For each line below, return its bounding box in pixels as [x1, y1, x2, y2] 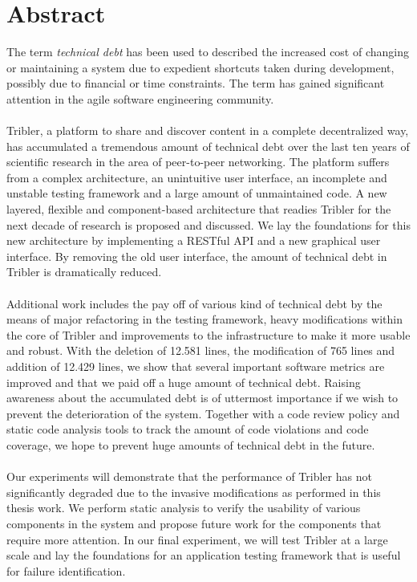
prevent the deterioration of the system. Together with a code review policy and [6, 405, 400, 421]
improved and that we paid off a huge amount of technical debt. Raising [6, 373, 361, 390]
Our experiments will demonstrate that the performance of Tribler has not [6, 468, 372, 485]
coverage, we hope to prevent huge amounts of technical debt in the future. [6, 436, 375, 453]
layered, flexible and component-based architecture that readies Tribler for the [6, 201, 391, 218]
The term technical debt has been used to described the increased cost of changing [6, 43, 409, 60]
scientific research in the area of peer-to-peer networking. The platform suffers [6, 153, 390, 170]
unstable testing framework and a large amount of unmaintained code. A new [6, 185, 387, 201]
